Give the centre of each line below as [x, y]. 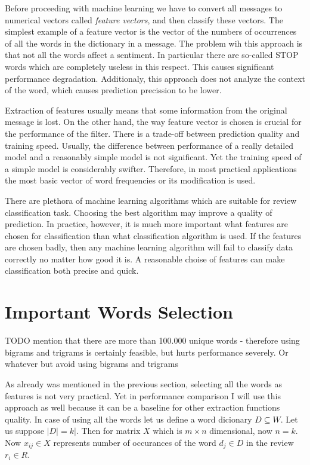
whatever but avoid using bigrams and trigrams [92, 364]
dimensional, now [241, 431]
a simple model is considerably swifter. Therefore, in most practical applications [151, 168]
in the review [270, 442]
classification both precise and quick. [72, 270]
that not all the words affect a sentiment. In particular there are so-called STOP [152, 55]
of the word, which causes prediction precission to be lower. [113, 90]
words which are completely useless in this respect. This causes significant [139, 66]
